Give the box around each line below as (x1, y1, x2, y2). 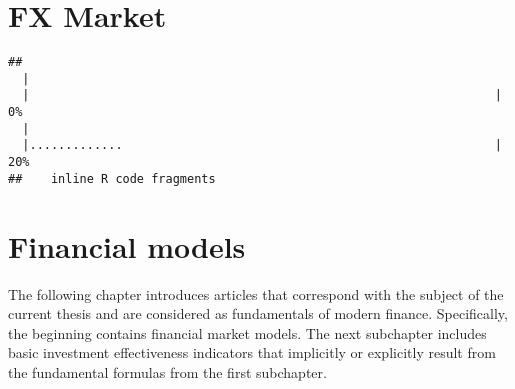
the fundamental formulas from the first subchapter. (8, 361, 327, 382)
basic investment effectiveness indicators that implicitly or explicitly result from (8, 342, 496, 363)
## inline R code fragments (8, 171, 216, 186)
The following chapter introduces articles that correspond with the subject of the (8, 283, 504, 304)
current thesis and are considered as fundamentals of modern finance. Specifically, (8, 303, 508, 324)
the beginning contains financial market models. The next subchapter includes (8, 322, 487, 343)
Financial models (8, 225, 246, 266)
